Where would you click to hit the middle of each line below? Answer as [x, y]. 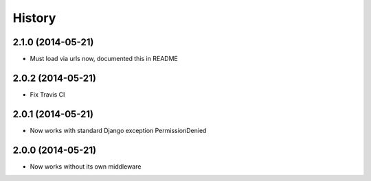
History [34, 18]
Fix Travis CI [47, 94]
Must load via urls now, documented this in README [104, 59]
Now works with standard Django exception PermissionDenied [118, 130]
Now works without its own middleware [86, 166]
